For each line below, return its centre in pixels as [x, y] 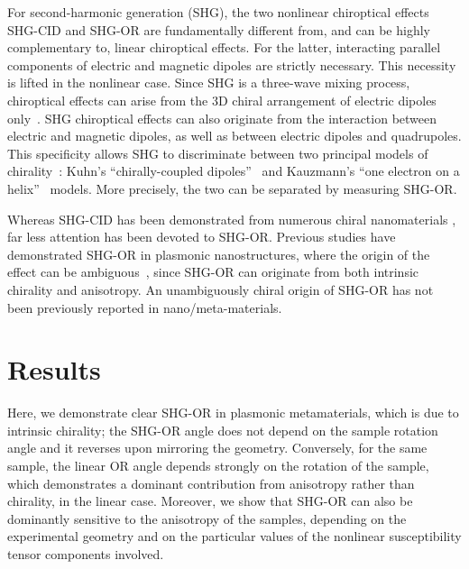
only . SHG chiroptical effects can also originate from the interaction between [222, 118]
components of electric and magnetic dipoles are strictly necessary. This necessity [232, 64]
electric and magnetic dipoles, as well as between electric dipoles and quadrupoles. [234, 136]
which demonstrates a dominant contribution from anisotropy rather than [211, 483]
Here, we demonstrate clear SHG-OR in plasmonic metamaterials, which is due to [233, 413]
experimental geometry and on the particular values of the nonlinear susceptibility [234, 536]
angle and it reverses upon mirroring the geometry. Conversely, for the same [217, 448]
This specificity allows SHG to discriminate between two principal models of [218, 153]
